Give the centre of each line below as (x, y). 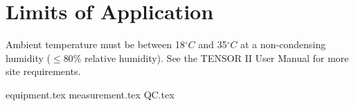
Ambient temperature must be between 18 (95, 44)
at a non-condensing (283, 44)
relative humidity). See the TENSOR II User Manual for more (216, 57)
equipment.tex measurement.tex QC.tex (90, 94)
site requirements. (43, 71)
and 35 (213, 44)
